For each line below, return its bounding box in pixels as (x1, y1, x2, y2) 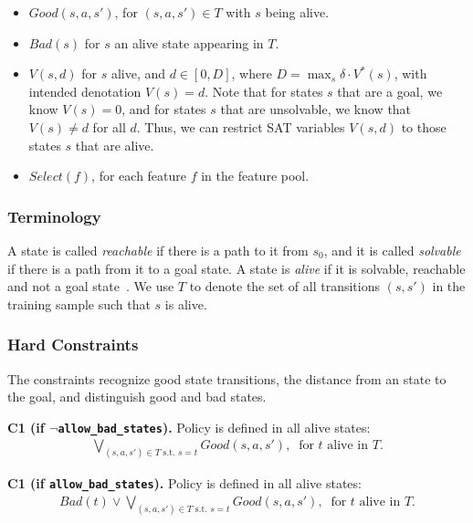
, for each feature (91, 166, 187, 185)
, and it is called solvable (323, 240, 461, 259)
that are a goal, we (337, 81, 443, 100)
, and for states (121, 99, 206, 119)
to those (401, 117, 447, 136)
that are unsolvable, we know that (220, 99, 412, 119)
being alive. (265, 3, 330, 21)
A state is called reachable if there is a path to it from (7, 240, 309, 259)
